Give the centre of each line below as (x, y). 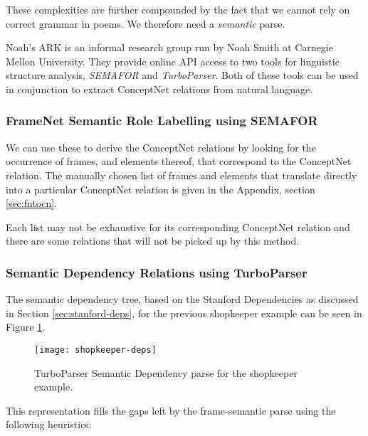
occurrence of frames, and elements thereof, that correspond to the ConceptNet (179, 161)
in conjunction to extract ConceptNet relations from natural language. (159, 89)
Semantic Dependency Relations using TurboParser (157, 272)
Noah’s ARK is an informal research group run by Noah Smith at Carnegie (169, 47)
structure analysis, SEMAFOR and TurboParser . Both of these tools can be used (182, 75)
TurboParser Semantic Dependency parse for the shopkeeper (166, 372)
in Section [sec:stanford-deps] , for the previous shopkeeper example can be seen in (184, 313)
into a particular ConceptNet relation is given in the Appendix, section (161, 189)
